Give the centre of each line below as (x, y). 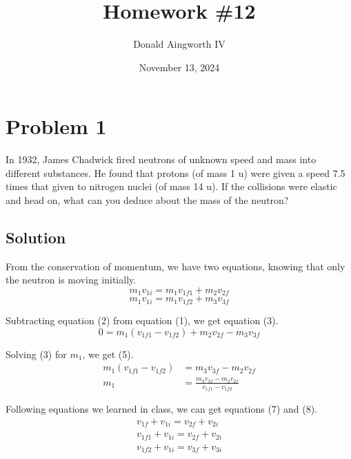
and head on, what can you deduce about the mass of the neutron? (147, 200)
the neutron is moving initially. (71, 280)
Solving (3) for (36, 354)
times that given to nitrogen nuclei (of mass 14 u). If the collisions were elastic (171, 186)
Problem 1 (56, 126)
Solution (36, 237)
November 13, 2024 (179, 67)
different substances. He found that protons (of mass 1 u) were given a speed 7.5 (175, 172)
